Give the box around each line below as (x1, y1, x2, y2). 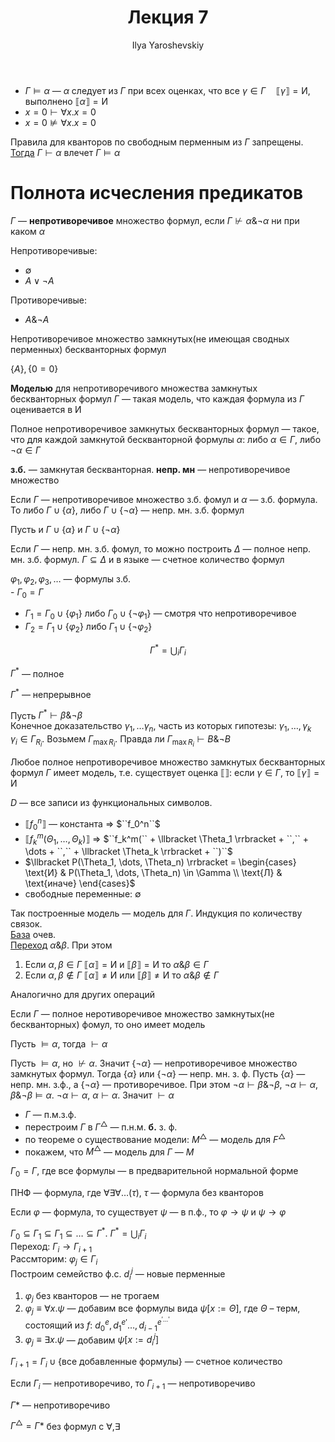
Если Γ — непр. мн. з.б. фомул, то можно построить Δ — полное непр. (10, 542, 312, 555)
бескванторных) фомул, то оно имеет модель (10, 1019, 206, 1031)
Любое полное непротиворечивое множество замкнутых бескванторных (10, 756, 326, 768)
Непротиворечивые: (10, 244, 98, 256)
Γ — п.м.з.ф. (24, 1109, 77, 1121)
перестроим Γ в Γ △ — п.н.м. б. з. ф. (24, 1119, 178, 1133)
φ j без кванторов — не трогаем (24, 1289, 160, 1304)
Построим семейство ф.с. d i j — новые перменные (10, 1266, 226, 1282)
